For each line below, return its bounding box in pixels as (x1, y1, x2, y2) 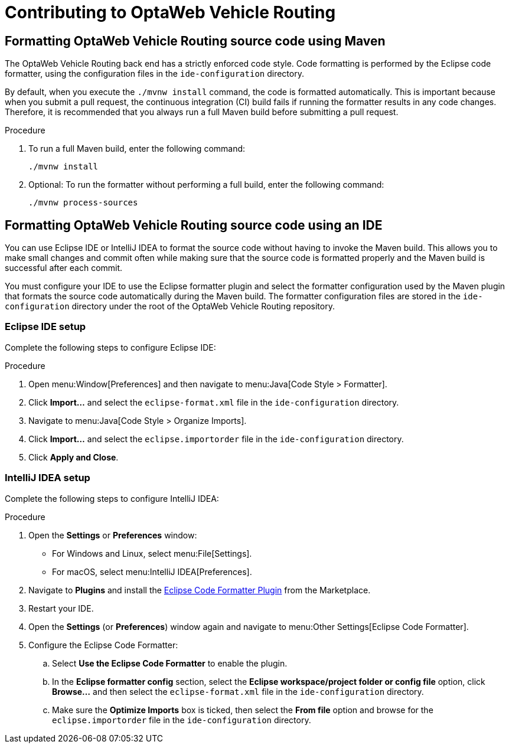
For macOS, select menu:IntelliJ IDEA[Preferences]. (52, 566, 252, 577)
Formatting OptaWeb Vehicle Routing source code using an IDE (5, 217, 383, 233)
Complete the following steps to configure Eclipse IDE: (5, 342, 216, 352)
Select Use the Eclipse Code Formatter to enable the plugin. (52, 658, 288, 668)
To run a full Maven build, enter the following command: (28, 143, 246, 154)
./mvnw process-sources (28, 198, 138, 208)
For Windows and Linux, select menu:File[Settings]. (52, 548, 252, 558)
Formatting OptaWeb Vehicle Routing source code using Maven (5, 33, 386, 48)
